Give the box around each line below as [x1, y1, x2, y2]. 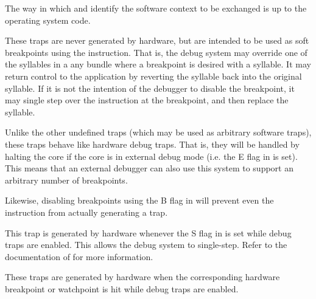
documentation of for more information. [5, 250, 153, 263]
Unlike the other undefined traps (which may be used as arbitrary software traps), [5, 126, 312, 139]
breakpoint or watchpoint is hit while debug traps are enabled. [5, 282, 239, 295]
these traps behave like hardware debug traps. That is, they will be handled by [5, 137, 300, 150]
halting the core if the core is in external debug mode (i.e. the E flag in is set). [5, 149, 298, 162]
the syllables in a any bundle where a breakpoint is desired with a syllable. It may [5, 58, 311, 70]
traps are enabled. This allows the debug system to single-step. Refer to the [5, 238, 287, 251]
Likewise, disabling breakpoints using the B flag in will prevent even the [5, 194, 274, 207]
